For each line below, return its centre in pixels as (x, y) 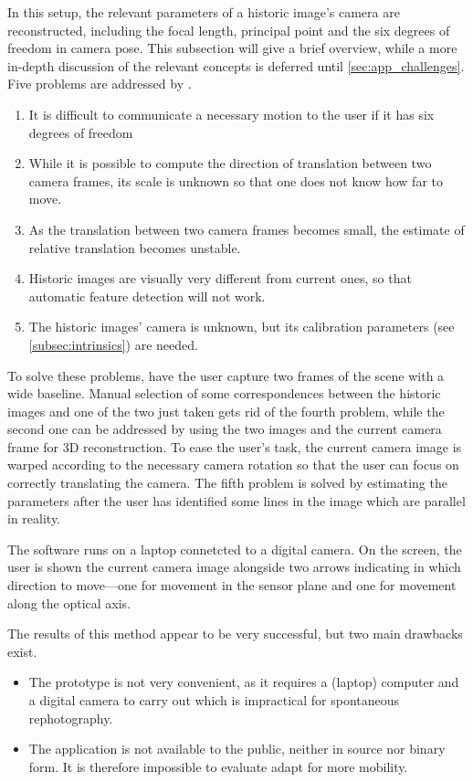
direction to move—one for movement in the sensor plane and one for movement (232, 585)
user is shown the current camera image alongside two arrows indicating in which (234, 567)
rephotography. (71, 718)
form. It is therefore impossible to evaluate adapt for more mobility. (218, 766)
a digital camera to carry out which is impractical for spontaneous (214, 700)
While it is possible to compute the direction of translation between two (230, 163)
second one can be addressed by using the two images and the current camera (225, 429)
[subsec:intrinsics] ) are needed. (113, 344)
